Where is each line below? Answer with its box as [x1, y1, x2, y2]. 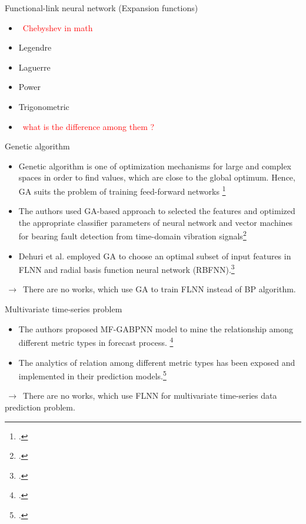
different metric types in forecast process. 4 [18, 335, 174, 348]
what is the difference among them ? [22, 120, 155, 132]
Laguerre [18, 61, 51, 73]
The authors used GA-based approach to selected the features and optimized [18, 205, 295, 217]
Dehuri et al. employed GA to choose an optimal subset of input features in [18, 249, 291, 262]
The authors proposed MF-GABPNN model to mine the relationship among [18, 322, 293, 335]
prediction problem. [5, 400, 75, 413]
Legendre [18, 41, 52, 54]
